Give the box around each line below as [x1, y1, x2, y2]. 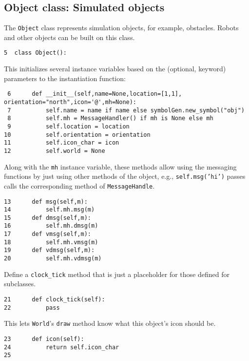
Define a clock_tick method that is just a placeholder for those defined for [4, 269, 230, 279]
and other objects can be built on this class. [4, 32, 135, 42]
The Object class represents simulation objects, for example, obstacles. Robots [4, 22, 239, 33]
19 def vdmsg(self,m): [4, 247, 95, 254]
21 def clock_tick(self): [4, 296, 105, 303]
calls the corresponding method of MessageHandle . [4, 180, 155, 191]
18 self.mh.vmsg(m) [4, 238, 98, 246]
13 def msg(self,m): [4, 198, 88, 205]
